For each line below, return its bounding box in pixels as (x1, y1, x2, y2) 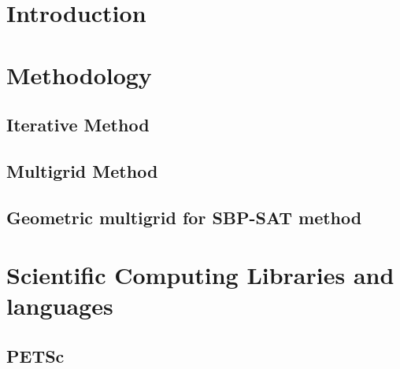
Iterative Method (6, 113, 150, 137)
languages (6, 290, 113, 322)
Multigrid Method (6, 158, 158, 183)
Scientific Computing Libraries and (6, 259, 394, 291)
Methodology (6, 58, 152, 90)
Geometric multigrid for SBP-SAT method (6, 205, 362, 229)
